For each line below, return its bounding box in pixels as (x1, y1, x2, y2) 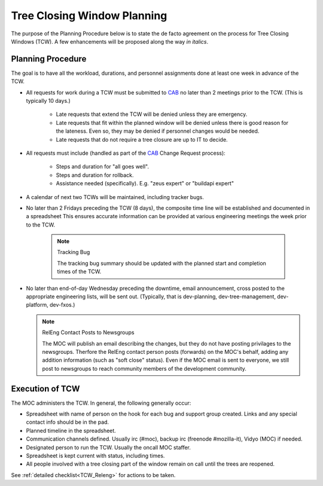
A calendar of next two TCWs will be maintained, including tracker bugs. (26, 193, 205, 200)
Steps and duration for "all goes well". (56, 163, 150, 170)
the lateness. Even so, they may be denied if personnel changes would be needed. (56, 127, 260, 135)
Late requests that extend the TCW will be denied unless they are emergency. (56, 111, 248, 118)
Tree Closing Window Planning (11, 9, 167, 22)
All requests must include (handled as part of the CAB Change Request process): (26, 149, 226, 157)
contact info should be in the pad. (26, 418, 109, 426)
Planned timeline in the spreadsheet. (26, 427, 116, 434)
